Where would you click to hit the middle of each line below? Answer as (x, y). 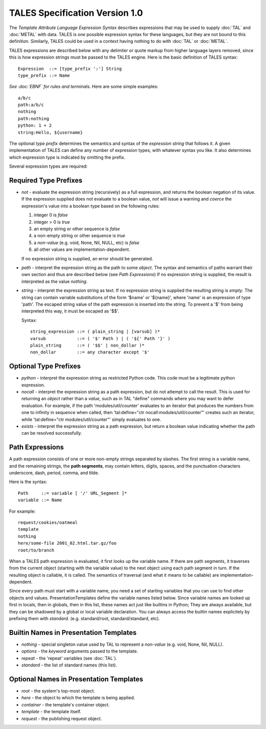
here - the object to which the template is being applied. (78, 698)
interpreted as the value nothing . (55, 281)
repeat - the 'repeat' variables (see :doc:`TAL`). (69, 658)
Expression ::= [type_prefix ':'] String (70, 69)
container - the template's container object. (66, 704)
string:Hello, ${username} (50, 132)
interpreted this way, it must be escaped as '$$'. (70, 311)
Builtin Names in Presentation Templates (73, 633)
